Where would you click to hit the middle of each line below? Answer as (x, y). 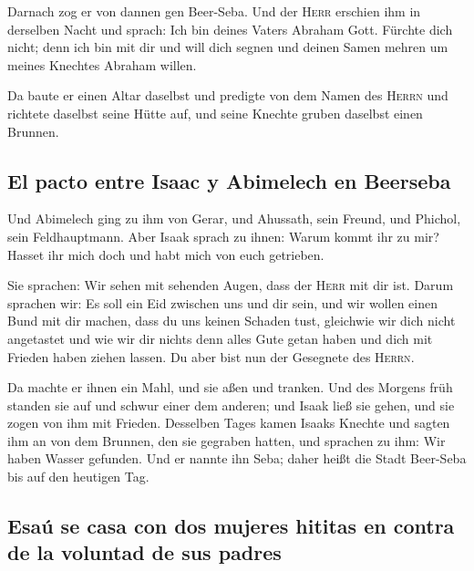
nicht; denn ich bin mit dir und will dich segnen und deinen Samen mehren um (228, 47)
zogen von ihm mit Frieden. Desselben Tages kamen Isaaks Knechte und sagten (229, 423)
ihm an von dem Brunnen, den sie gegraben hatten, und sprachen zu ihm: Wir (227, 440)
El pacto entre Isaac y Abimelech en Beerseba (229, 180)
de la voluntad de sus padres (144, 552)
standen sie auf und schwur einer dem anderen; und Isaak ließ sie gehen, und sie (231, 405)
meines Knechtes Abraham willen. (102, 64)
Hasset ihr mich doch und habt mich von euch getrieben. (166, 254)
